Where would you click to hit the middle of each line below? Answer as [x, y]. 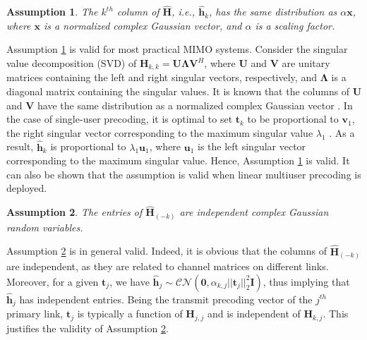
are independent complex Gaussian [254, 212]
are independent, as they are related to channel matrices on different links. [168, 266]
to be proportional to [293, 119]
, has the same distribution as [273, 12]
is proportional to [88, 146]
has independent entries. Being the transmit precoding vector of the [166, 299]
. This [336, 314]
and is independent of [254, 314]
